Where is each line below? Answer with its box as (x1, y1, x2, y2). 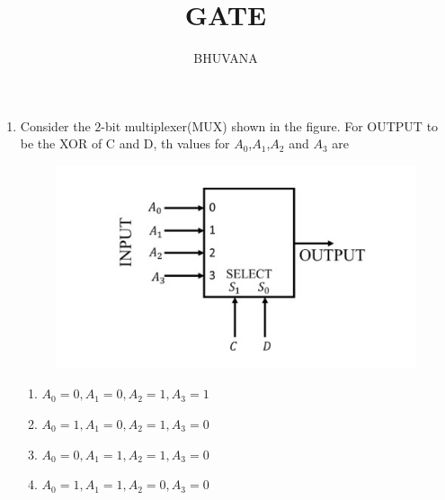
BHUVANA (193, 49, 258, 67)
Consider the (20, 116, 91, 135)
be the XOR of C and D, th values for (20, 134, 230, 153)
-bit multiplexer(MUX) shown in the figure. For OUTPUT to (101, 116, 439, 135)
